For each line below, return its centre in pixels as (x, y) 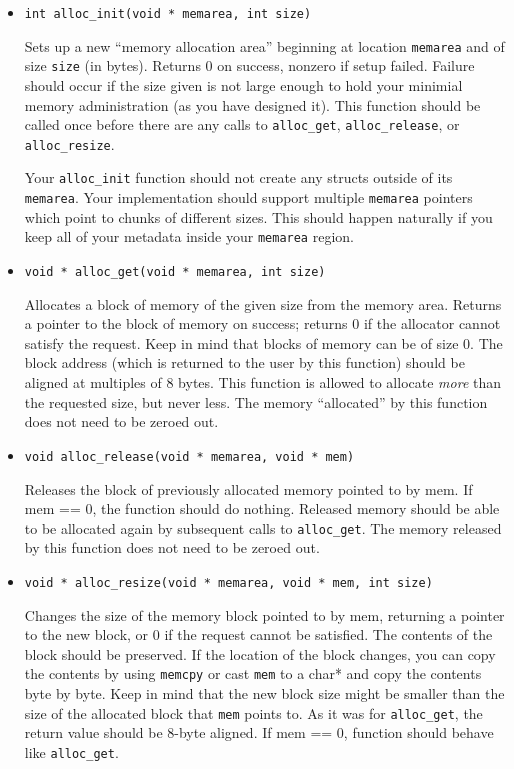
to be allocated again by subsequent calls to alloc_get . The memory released (263, 527)
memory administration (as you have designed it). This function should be (252, 104)
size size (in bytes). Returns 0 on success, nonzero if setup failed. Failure (249, 65)
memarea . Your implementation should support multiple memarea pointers (248, 197)
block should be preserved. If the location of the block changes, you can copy (260, 653)
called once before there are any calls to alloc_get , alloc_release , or (242, 124)
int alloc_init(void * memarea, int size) (168, 14)
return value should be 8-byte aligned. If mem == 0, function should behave (259, 732)
